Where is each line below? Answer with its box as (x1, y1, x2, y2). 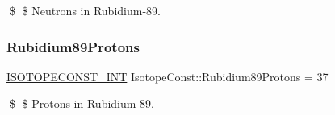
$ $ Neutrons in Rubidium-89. (9, 2, 161, 18)
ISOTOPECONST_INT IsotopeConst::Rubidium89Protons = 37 (6, 68, 329, 84)
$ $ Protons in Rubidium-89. (9, 95, 154, 112)
